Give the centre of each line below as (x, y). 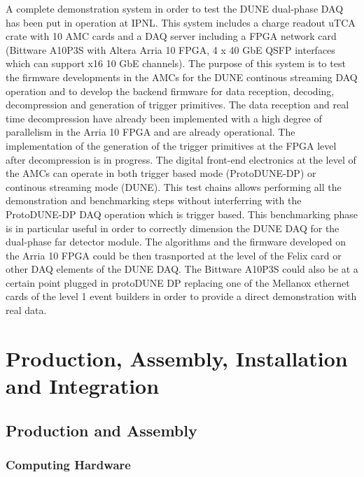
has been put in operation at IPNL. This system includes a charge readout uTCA (181, 22)
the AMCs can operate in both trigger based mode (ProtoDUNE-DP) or (161, 173)
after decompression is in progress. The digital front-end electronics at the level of (181, 159)
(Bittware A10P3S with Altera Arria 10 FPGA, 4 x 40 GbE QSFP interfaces (170, 49)
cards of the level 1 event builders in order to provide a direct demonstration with (181, 296)
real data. (26, 310)
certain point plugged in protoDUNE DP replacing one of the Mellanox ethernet (178, 282)
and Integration (83, 386)
